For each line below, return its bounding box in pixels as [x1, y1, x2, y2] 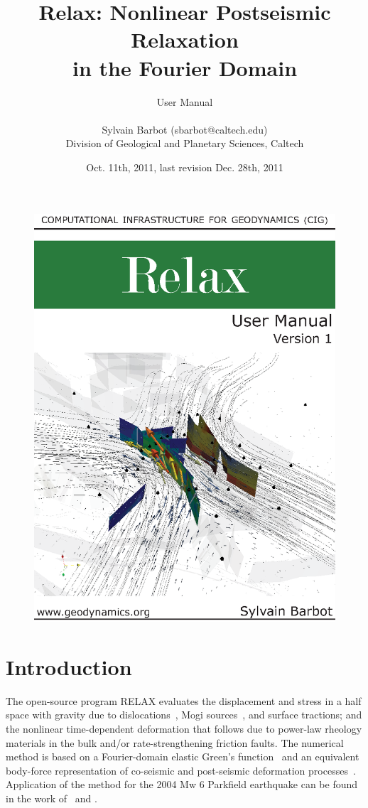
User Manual [156, 94, 213, 109]
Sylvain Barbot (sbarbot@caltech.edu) [102, 122, 268, 136]
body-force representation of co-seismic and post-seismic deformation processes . [6, 763, 356, 777]
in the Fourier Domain [72, 53, 298, 82]
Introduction [6, 652, 132, 681]
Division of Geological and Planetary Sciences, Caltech [65, 136, 304, 151]
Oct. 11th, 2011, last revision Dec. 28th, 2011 [86, 159, 283, 174]
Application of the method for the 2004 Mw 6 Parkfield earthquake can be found [6, 777, 358, 792]
